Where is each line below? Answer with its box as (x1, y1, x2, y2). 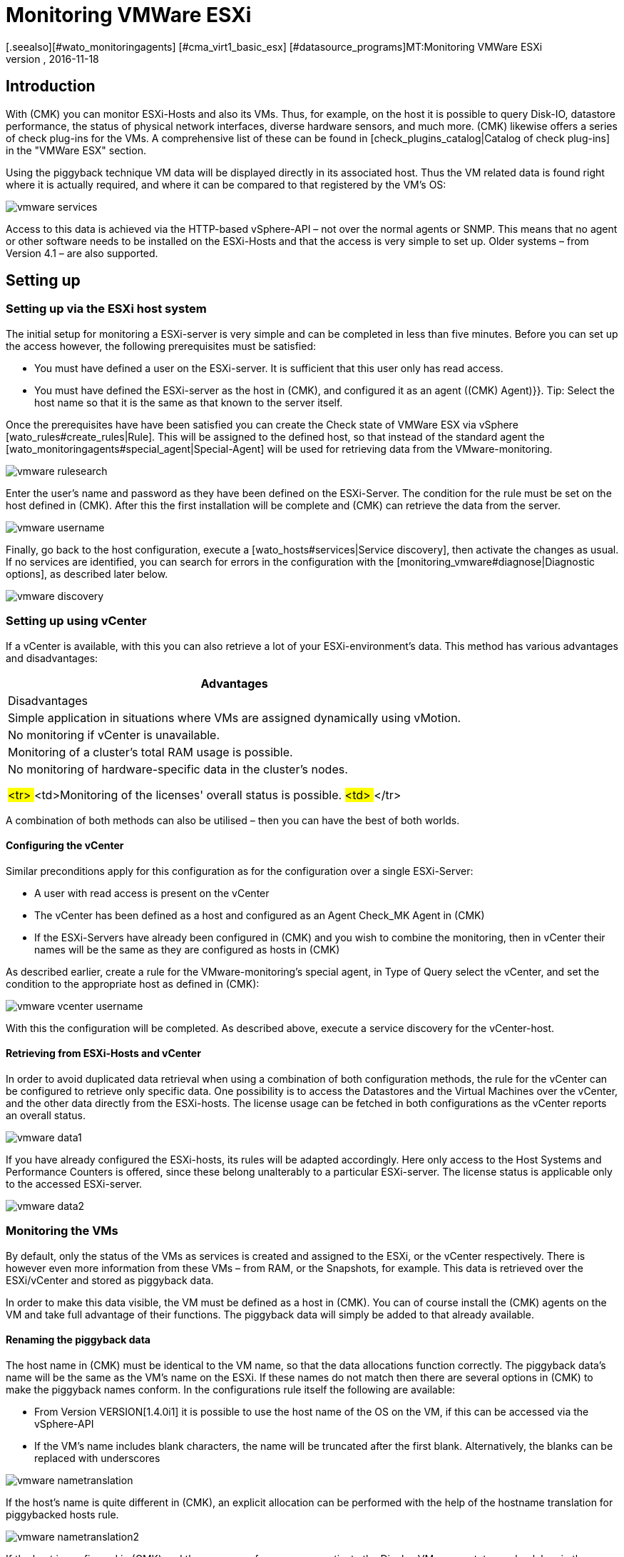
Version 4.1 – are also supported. (6, 246, 158, 259)
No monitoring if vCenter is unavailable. (8, 727, 220, 742)
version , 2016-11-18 (6, 52, 99, 65)
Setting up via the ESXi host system (6, 301, 207, 316)
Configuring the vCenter (6, 839, 124, 852)
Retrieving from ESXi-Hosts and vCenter (6, 1047, 201, 1060)
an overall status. (6, 1109, 86, 1121)
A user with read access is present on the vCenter (34, 886, 270, 899)
